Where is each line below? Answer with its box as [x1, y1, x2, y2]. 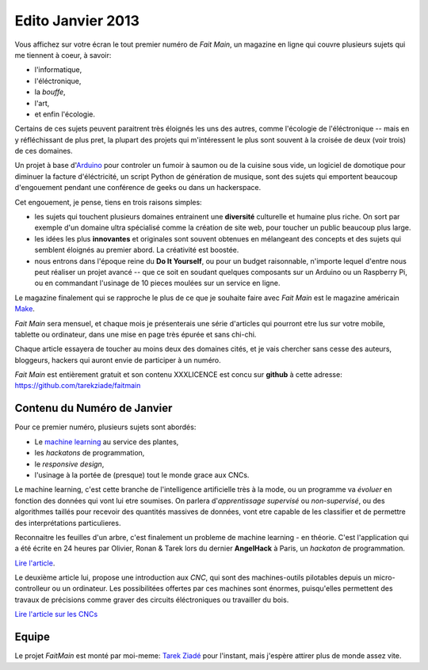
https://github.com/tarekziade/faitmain [14, 381, 141, 390]
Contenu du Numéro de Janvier [14, 402, 173, 415]
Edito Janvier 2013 [14, 12, 140, 29]
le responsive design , [34, 459, 105, 469]
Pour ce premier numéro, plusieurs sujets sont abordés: [14, 422, 197, 432]
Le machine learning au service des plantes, [34, 436, 179, 447]
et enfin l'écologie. [34, 109, 95, 119]
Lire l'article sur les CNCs [14, 610, 98, 619]
